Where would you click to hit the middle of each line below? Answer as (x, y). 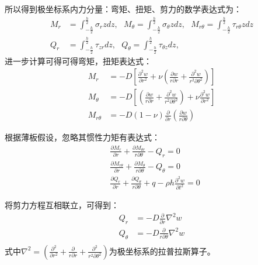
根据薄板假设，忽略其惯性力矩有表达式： (82, 137)
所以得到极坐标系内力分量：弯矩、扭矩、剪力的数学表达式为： (123, 9)
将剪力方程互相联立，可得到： (62, 205)
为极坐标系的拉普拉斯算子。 (162, 251)
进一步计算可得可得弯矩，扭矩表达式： (78, 61)
